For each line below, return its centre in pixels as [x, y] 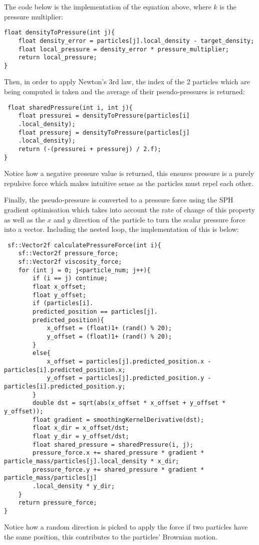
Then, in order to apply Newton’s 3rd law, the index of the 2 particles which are [127, 82]
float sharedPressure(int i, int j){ [70, 107]
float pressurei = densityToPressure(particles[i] [104, 116]
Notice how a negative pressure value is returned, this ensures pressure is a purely [129, 173]
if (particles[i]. [63, 303]
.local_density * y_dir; [74, 486]
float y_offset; [59, 295]
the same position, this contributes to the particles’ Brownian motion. [111, 537]
